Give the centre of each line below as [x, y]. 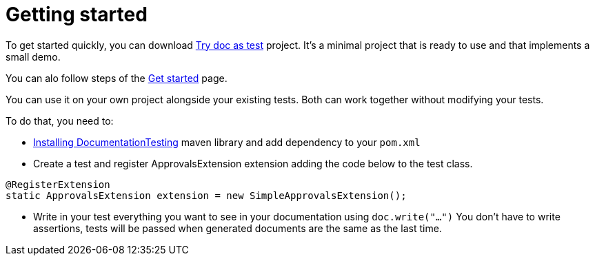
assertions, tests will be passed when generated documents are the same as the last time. [238, 228]
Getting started [77, 14]
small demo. [33, 56]
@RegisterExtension [58, 184]
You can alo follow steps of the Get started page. [117, 78]
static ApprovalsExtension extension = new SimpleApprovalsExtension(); [206, 195]
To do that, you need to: [60, 121]
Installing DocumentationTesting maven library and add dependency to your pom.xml [227, 142]
